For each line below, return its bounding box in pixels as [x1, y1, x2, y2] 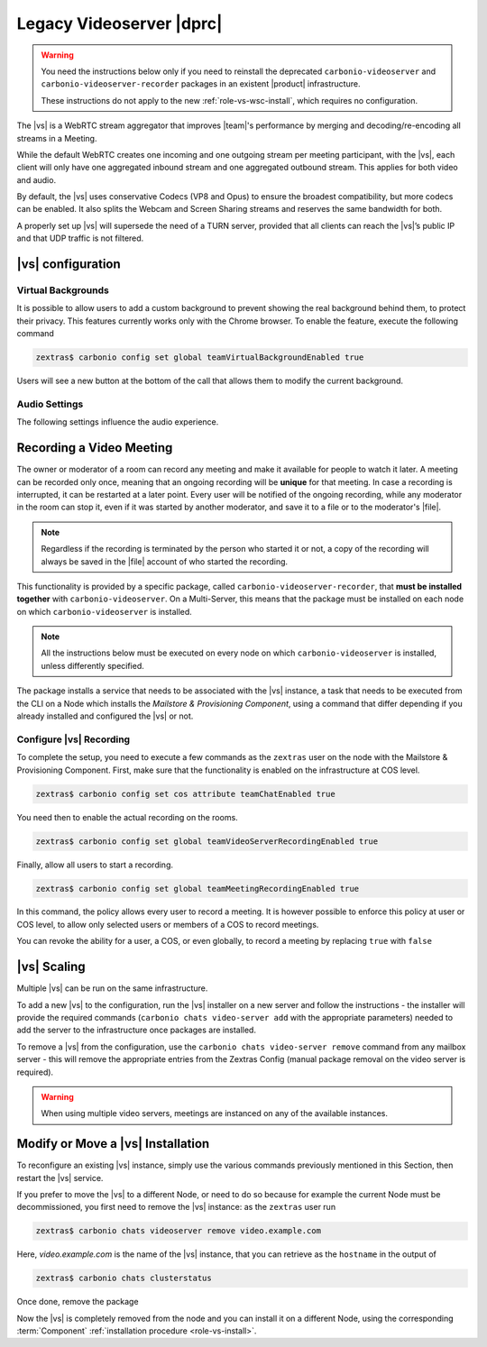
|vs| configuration [16, 257, 121, 272]
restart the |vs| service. [16, 1172, 104, 1183]
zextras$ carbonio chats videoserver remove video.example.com [35, 1226, 322, 1236]
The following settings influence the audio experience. [16, 417, 219, 427]
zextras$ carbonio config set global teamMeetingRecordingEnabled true [35, 884, 360, 893]
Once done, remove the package [16, 1297, 139, 1307]
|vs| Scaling [16, 959, 86, 975]
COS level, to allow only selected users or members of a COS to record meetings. [16, 919, 319, 930]
